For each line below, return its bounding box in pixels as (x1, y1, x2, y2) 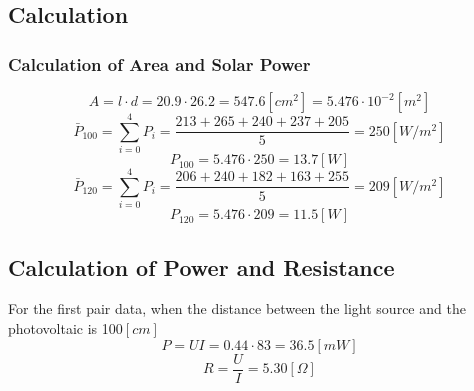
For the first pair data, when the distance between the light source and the (8, 298, 466, 319)
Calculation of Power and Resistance (8, 251, 395, 282)
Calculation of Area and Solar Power (8, 51, 311, 76)
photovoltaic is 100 (8, 318, 123, 339)
